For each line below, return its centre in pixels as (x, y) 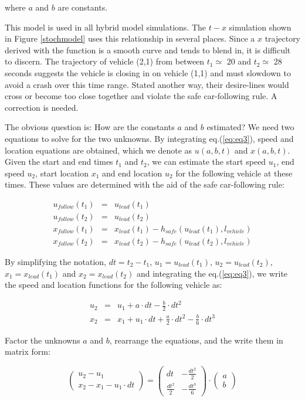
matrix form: (28, 351)
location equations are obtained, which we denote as (99, 150)
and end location (132, 173)
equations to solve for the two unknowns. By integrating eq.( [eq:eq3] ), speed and (149, 138)
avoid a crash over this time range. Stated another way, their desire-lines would (147, 84)
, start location (62, 173)
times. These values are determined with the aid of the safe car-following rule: (145, 184)
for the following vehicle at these (234, 173)
